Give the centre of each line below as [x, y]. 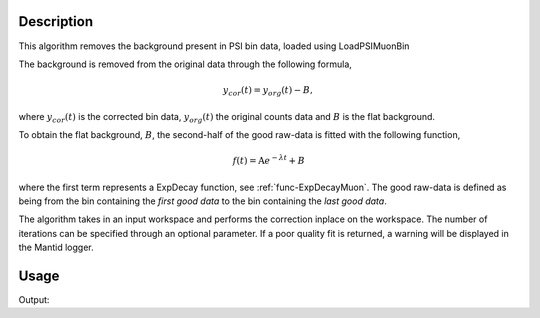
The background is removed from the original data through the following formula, [185, 64]
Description [56, 21]
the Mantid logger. [56, 247]
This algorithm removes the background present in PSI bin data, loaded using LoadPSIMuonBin [214, 46]
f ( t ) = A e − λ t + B [268, 160]
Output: [34, 300]
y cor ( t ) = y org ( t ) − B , [268, 91]
